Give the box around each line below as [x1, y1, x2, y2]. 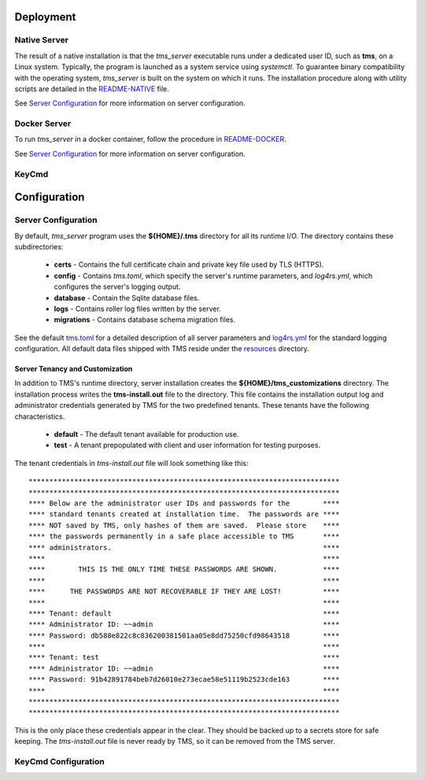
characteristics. [14, 412, 65, 421]
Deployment [14, 10, 76, 24]
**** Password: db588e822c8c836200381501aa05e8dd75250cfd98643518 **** [28, 630, 340, 640]
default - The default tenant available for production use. [54, 430, 239, 439]
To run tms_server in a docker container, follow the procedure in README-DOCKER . [14, 135, 286, 144]
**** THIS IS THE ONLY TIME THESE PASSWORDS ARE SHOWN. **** [28, 565, 340, 574]
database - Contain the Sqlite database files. [54, 293, 200, 302]
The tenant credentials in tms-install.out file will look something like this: [14, 458, 249, 468]
